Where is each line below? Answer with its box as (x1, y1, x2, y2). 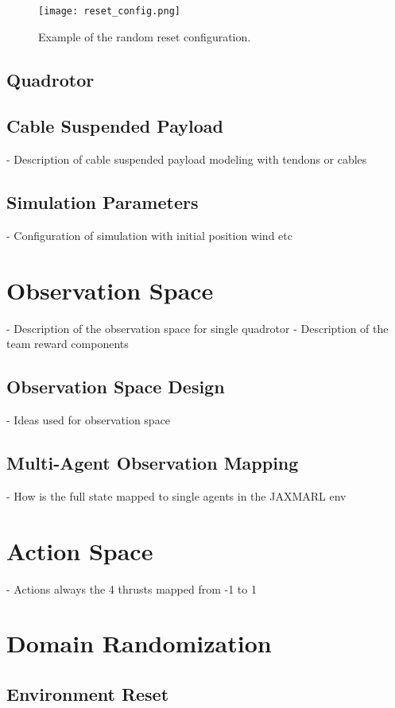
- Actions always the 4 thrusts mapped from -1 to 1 (6, 580, 257, 597)
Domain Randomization (6, 627, 272, 660)
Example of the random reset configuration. (38, 28, 251, 44)
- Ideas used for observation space (6, 412, 171, 428)
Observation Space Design (6, 374, 225, 399)
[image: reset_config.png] (38, 6, 180, 17)
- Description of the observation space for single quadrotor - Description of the (6, 319, 389, 336)
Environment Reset (6, 682, 169, 706)
